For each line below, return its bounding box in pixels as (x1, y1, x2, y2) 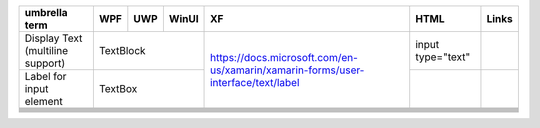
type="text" (415, 50, 471, 64)
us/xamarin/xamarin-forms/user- (210, 63, 365, 77)
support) (24, 56, 66, 70)
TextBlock (98, 44, 146, 57)
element (24, 95, 64, 108)
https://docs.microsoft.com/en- (210, 50, 359, 64)
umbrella (24, 6, 68, 19)
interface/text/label (210, 75, 300, 89)
